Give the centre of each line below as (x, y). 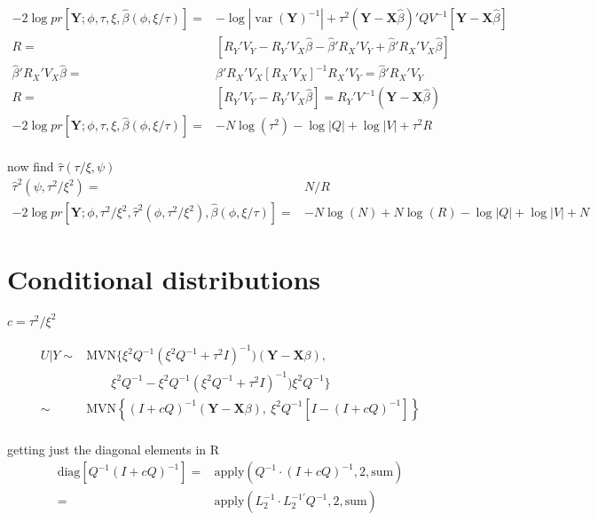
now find (31, 166)
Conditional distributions (164, 279)
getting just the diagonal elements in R (114, 449)
